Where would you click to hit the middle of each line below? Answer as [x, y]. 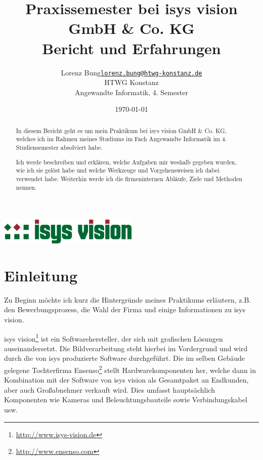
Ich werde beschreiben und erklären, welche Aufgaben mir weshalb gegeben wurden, [126, 162]
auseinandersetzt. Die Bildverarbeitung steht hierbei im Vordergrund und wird [126, 348]
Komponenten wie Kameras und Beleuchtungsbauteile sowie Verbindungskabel [126, 400]
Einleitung [41, 275]
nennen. [26, 187]
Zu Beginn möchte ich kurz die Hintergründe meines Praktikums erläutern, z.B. [128, 299]
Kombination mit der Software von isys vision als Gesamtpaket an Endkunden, [126, 380]
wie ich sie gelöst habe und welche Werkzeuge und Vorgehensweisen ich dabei [118, 170]
